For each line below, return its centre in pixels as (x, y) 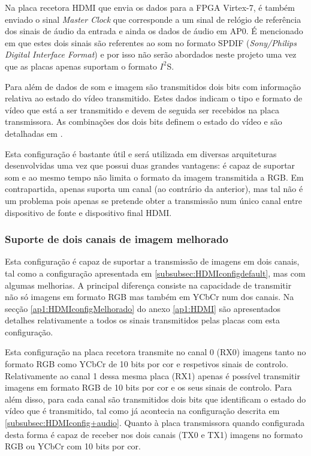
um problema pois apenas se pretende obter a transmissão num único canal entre (154, 200)
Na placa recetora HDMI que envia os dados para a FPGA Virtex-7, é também (150, 7)
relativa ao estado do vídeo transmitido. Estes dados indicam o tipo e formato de (154, 98)
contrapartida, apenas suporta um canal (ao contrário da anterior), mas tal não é (154, 189)
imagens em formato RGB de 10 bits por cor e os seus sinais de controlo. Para (148, 387)
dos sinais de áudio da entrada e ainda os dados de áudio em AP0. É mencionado (154, 31)
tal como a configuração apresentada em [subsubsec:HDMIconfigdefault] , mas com (155, 273)
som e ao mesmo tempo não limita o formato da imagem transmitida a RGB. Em (154, 177)
